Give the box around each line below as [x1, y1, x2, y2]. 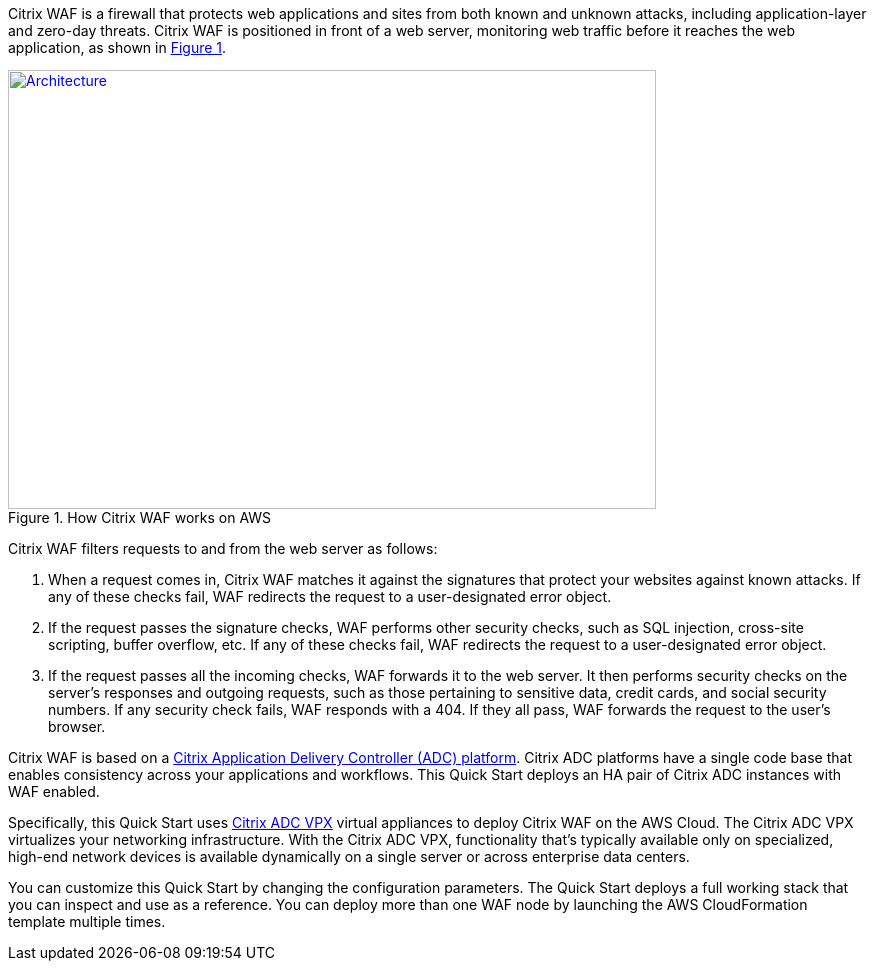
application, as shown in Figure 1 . [8, 39, 227, 56]
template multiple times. [8, 913, 166, 930]
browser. [48, 718, 106, 735]
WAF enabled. [8, 783, 100, 800]
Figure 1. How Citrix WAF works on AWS [8, 509, 272, 526]
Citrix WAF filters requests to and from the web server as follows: [8, 540, 438, 557]
